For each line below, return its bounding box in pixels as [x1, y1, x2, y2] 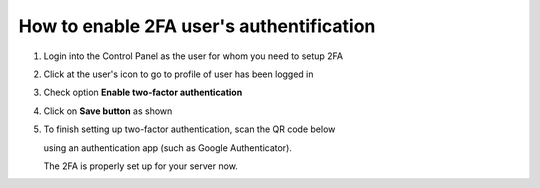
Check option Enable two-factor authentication [43, 86, 243, 99]
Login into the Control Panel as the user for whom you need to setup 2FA [43, 50, 344, 62]
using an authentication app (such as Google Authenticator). [43, 141, 292, 154]
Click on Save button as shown [43, 105, 173, 117]
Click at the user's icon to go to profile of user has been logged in [43, 68, 314, 80]
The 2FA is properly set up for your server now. [43, 160, 239, 172]
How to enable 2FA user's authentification [18, 15, 376, 37]
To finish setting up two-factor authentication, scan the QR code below [43, 123, 336, 135]
